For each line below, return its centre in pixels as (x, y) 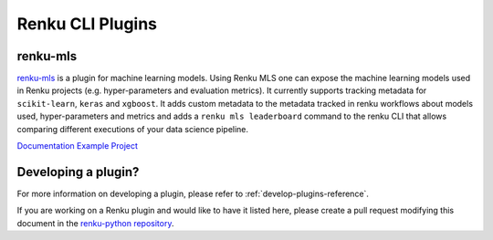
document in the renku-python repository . (95, 223)
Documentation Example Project (78, 146)
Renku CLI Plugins (87, 24)
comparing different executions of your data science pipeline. (133, 129)
